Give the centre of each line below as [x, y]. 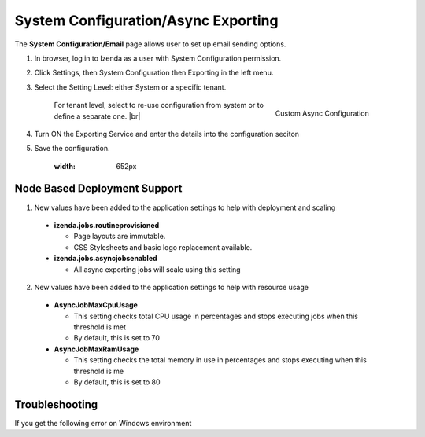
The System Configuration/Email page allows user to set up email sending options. [150, 44]
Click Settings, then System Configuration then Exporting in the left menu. [154, 73]
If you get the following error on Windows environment [103, 423]
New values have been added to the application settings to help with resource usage [171, 287]
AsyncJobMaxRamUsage [96, 349]
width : [65, 166]
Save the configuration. [72, 149]
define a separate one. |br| [97, 116]
